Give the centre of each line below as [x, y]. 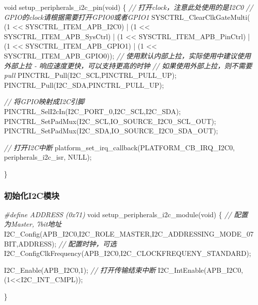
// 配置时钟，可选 [88, 243]
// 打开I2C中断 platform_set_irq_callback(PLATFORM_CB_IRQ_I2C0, [119, 147]
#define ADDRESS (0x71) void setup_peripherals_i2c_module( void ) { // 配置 [126, 214]
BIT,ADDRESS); [30, 243]
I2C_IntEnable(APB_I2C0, [200, 270]
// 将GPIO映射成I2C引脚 [44, 101]
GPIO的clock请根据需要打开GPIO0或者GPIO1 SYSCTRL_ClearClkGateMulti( [127, 17]
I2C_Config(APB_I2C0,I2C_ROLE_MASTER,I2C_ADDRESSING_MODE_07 [129, 233]
